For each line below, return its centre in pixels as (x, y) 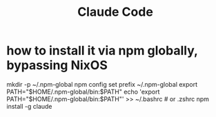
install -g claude (29, 106)
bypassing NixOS (57, 65)
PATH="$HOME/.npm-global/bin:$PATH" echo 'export (83, 92)
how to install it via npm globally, (102, 51)
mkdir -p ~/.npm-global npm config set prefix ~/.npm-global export (102, 84)
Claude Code (115, 12)
